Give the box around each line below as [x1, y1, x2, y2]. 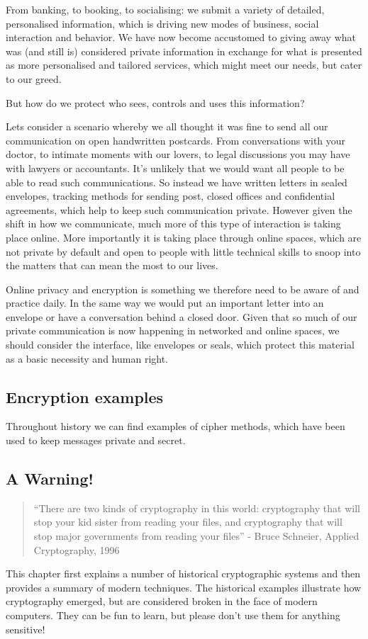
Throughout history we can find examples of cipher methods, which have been [6, 419, 345, 434]
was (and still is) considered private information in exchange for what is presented [6, 43, 362, 58]
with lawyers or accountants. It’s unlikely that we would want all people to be [6, 160, 345, 175]
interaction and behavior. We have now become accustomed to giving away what [6, 30, 357, 45]
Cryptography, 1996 [33, 542, 120, 557]
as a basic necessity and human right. [6, 351, 168, 366]
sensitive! [6, 621, 45, 636]
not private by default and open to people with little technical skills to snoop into [6, 244, 361, 259]
